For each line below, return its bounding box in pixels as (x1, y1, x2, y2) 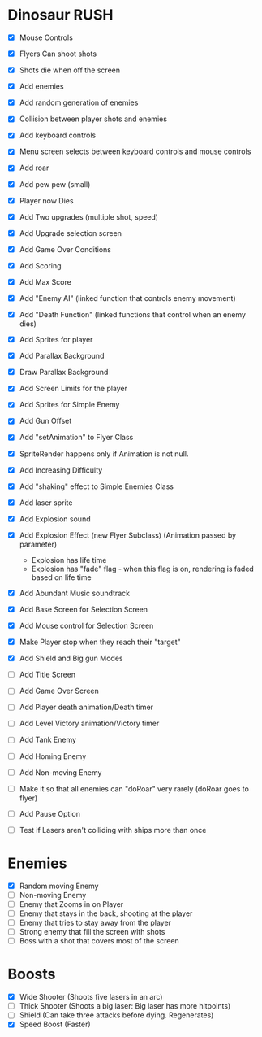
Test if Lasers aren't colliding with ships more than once (19, 825, 207, 834)
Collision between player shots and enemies (19, 114, 168, 124)
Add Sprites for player (19, 335, 93, 345)
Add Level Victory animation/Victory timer (19, 718, 160, 729)
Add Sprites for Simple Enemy (19, 400, 120, 410)
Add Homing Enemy (19, 751, 87, 761)
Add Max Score (19, 277, 72, 286)
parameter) (19, 539, 58, 549)
